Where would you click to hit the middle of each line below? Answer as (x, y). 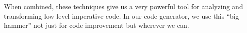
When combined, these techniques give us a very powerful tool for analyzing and (123, 6)
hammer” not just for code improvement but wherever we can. (97, 25)
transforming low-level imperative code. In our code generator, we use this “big (122, 16)
